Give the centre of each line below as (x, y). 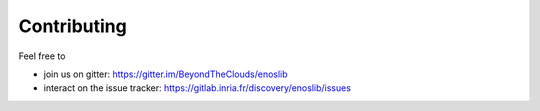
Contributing (72, 26)
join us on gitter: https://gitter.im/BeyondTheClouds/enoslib (166, 74)
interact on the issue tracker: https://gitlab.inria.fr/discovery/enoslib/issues (197, 88)
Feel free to (42, 56)
